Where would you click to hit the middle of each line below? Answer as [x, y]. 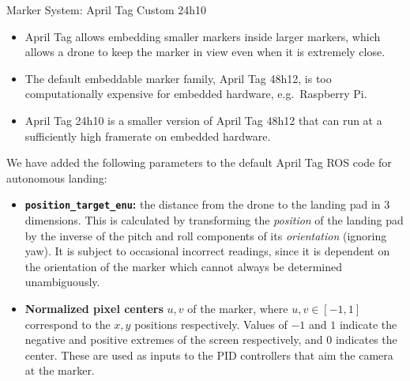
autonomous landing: [57, 177]
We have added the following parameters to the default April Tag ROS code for [199, 162]
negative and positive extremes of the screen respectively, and [174, 340]
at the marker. [60, 370]
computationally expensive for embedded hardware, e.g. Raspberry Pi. [196, 94]
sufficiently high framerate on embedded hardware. [148, 136]
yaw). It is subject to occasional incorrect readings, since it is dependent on [207, 251]
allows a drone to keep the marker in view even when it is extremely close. [205, 52]
